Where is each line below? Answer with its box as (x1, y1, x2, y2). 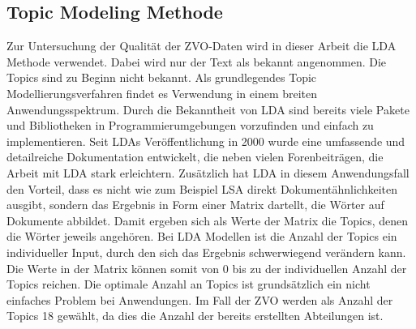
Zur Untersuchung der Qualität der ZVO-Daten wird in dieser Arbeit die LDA (6, 37, 397, 54)
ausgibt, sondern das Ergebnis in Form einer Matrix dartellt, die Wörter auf (6, 196, 384, 213)
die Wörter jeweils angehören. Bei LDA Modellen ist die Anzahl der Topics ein (6, 228, 397, 245)
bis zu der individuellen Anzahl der (232, 259, 407, 276)
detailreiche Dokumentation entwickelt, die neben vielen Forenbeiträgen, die (6, 148, 384, 165)
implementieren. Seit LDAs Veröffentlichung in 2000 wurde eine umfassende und (6, 132, 405, 149)
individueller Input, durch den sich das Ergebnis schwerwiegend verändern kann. (6, 243, 406, 260)
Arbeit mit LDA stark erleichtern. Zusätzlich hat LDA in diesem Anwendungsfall (6, 164, 410, 181)
